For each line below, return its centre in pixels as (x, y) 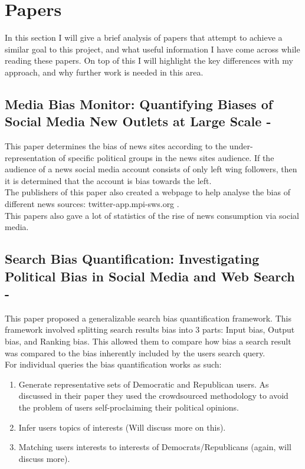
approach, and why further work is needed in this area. (104, 72)
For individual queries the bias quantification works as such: (113, 364)
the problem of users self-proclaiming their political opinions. (129, 407)
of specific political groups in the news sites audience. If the (166, 157)
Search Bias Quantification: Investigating (132, 259)
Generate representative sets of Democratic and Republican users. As (144, 384)
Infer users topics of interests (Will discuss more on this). (122, 427)
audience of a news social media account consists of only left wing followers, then (151, 169)
